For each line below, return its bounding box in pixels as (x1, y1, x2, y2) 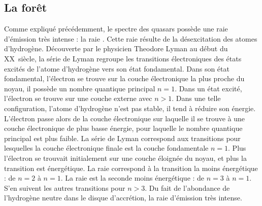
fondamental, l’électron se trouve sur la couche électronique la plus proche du (4, 73, 245, 84)
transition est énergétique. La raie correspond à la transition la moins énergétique (4, 162, 258, 173)
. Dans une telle (172, 93, 221, 104)
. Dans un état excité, (175, 83, 242, 93)
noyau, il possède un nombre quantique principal (4, 83, 155, 93)
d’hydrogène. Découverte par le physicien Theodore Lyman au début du (4, 43, 228, 54)
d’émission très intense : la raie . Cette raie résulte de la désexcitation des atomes (4, 33, 257, 44)
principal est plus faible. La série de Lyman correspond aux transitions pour (4, 132, 241, 143)
